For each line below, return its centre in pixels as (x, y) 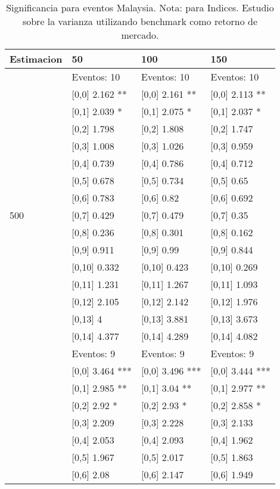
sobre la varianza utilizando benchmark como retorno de (140, 21)
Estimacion (36, 59)
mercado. (140, 35)
